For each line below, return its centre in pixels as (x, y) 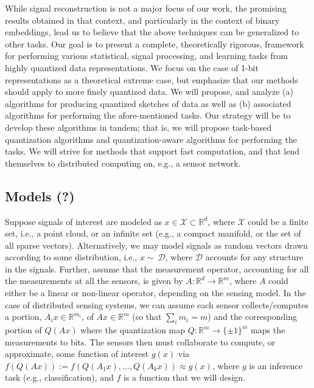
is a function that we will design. (184, 377)
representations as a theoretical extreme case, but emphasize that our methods (152, 79)
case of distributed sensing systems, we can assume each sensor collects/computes (157, 304)
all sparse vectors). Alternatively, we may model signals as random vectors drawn (156, 245)
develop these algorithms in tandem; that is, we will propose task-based (138, 127)
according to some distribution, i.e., (71, 257)
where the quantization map (133, 330)
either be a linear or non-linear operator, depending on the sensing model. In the (155, 293)
